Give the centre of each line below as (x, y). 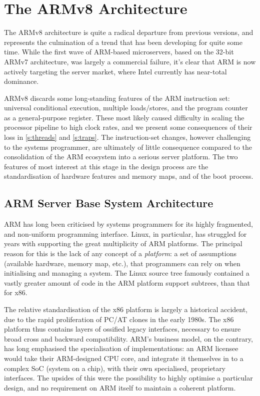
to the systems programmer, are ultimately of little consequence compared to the (128, 147)
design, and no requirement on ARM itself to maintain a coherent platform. (120, 387)
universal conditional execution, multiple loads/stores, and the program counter (126, 108)
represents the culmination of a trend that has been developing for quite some (123, 42)
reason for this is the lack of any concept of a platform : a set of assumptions (120, 253)
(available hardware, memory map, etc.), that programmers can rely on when (122, 263)
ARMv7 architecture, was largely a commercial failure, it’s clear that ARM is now (130, 61)
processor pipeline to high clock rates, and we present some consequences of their (128, 127)
